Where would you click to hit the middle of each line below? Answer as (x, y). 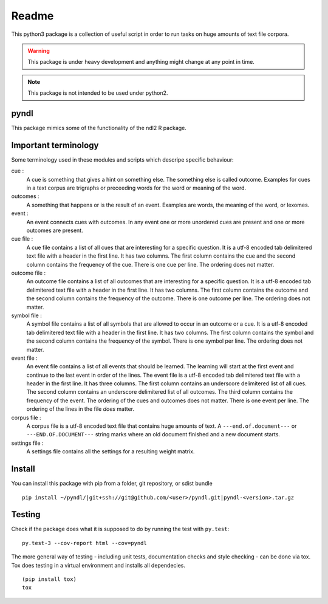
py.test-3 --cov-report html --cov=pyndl (84, 543)
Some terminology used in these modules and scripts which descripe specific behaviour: (122, 160)
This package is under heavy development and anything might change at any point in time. (141, 62)
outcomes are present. (55, 230)
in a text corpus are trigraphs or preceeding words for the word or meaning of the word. (136, 188)
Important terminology (55, 145)
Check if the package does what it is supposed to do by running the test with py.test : (120, 529)
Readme (32, 16)
